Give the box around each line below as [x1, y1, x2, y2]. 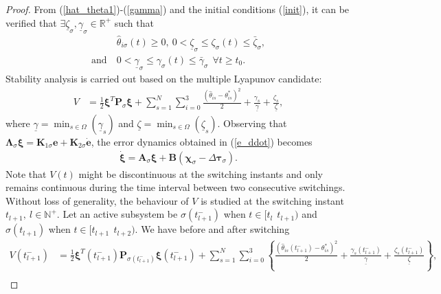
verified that [5, 15, 57, 30]
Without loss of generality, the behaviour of [5, 193, 189, 207]
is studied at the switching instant [201, 193, 344, 207]
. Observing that [217, 115, 287, 130]
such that [114, 15, 154, 30]
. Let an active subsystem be [56, 207, 178, 221]
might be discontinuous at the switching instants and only [78, 166, 323, 181]
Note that [5, 166, 47, 181]
